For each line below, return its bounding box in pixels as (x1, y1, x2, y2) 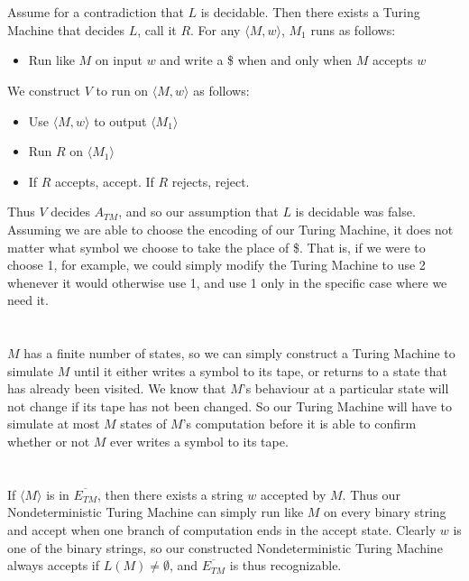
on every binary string (324, 503, 446, 521)
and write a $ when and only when (160, 51, 353, 69)
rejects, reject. (171, 171, 250, 190)
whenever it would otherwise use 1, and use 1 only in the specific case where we (7, 272, 447, 291)
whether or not (7, 432, 90, 451)
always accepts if (7, 556, 100, 575)
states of (120, 414, 167, 433)
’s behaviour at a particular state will (242, 379, 449, 398)
